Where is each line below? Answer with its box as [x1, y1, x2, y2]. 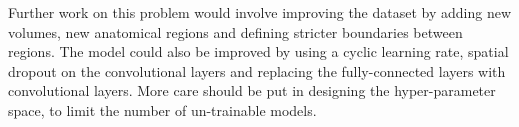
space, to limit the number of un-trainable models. [8, 99, 317, 120]
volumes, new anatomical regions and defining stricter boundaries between [8, 21, 463, 42]
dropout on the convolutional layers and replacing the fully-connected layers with [8, 60, 506, 81]
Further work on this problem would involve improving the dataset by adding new [8, 2, 512, 22]
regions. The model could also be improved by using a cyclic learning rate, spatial [8, 41, 509, 62]
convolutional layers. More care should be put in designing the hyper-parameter [8, 80, 496, 101]
